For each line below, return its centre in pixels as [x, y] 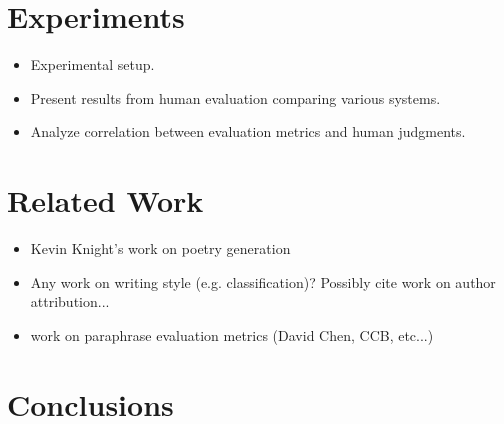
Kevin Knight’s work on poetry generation [160, 248]
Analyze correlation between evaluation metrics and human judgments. [248, 131]
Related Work [105, 200]
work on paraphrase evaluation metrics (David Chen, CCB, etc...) [232, 334]
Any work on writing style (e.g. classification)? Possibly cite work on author [263, 281]
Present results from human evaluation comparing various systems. [235, 97]
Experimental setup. [92, 64]
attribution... [70, 301]
